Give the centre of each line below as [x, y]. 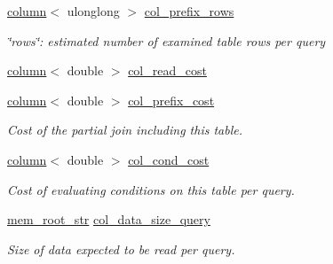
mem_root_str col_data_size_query [109, 219]
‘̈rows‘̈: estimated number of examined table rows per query [166, 40]
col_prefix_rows [189, 11]
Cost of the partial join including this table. [125, 130]
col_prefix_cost [171, 100]
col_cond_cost [169, 159]
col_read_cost [167, 70]
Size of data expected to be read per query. [121, 248]
